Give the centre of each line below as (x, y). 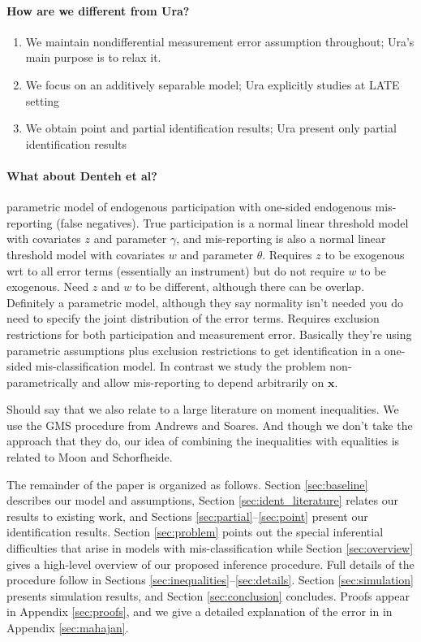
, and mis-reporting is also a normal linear (281, 239)
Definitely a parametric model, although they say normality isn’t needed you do (205, 302)
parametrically (43, 382)
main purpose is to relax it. (93, 57)
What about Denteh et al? (82, 175)
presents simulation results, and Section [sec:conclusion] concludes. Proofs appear (208, 595)
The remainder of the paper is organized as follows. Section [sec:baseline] (187, 484)
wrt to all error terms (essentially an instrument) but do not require (176, 270)
